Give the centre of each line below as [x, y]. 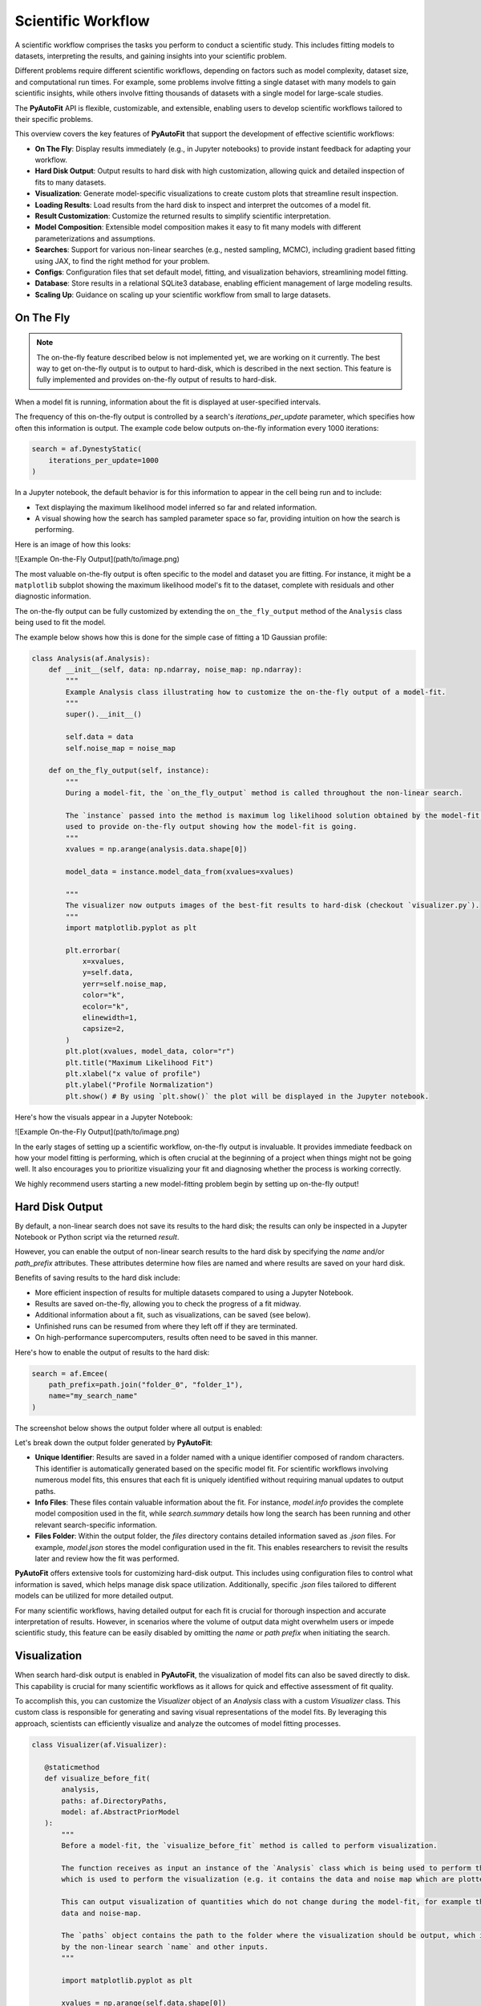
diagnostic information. [53, 596]
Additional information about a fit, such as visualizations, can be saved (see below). [173, 1315]
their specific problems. [54, 119]
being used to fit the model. [60, 623]
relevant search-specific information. [96, 1525]
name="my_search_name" [93, 1396]
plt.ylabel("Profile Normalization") [139, 1085]
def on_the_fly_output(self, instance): [129, 771]
